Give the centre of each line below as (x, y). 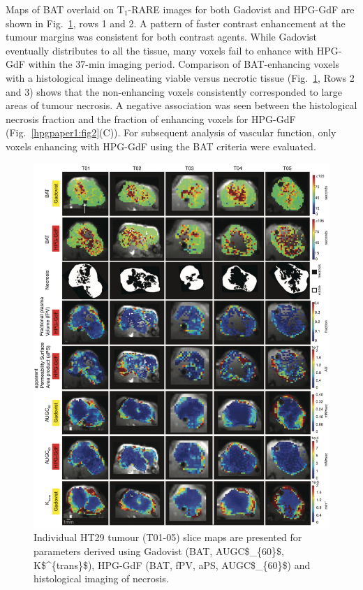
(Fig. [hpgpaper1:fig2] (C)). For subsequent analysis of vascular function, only (171, 132)
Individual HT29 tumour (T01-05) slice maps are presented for (168, 537)
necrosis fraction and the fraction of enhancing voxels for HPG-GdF (151, 118)
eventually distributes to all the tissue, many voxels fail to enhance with (160, 50)
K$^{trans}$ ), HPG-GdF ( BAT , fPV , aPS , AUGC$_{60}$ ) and (172, 564)
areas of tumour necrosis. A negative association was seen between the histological (181, 105)
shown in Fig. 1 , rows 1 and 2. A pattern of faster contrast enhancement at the (176, 23)
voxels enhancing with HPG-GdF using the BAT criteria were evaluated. (161, 146)
